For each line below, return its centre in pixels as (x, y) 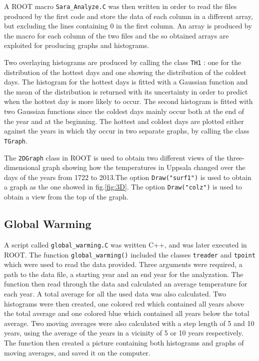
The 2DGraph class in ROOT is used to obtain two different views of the (114, 157)
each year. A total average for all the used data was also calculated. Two (115, 293)
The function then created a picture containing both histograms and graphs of (124, 342)
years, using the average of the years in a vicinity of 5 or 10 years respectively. (124, 333)
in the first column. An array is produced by (184, 26)
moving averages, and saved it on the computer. (77, 352)
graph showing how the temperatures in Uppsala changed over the (144, 167)
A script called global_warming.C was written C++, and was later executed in (125, 244)
